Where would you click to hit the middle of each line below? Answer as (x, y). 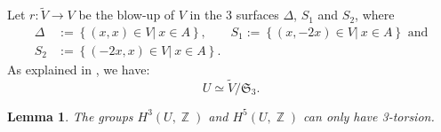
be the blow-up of (127, 15)
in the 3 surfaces (234, 15)
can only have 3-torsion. (369, 116)
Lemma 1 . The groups (70, 116)
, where (375, 15)
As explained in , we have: (79, 69)
